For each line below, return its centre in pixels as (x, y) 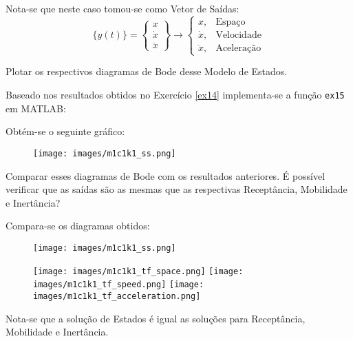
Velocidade (238, 35)
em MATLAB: (36, 108)
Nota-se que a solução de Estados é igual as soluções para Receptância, (156, 318)
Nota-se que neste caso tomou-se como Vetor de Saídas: (122, 8)
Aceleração (238, 49)
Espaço (231, 22)
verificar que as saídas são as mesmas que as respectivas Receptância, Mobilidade (176, 189)
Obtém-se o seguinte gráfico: (65, 131)
